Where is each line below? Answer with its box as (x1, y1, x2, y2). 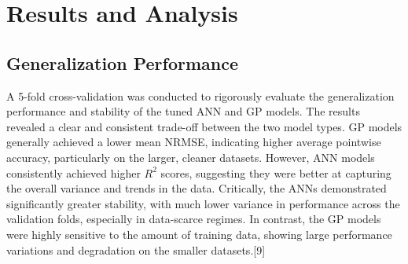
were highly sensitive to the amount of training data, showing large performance (6, 225, 392, 242)
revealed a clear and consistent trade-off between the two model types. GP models (6, 118, 402, 134)
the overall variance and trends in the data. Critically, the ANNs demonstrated (6, 180, 387, 196)
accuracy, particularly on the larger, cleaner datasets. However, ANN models (6, 148, 375, 165)
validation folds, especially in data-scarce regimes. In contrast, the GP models (6, 211, 381, 227)
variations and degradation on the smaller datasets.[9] (6, 241, 266, 258)
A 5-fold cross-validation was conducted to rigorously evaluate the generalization (6, 87, 395, 104)
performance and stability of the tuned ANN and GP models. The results (6, 103, 360, 119)
